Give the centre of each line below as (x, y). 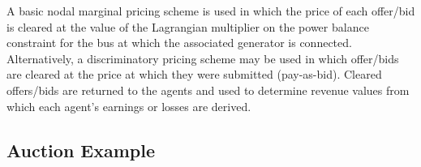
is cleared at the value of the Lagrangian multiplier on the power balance (188, 26)
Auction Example (81, 150)
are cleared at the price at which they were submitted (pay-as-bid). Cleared (194, 74)
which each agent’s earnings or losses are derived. (129, 106)
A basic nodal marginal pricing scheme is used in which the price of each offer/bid (211, 11)
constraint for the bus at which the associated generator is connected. (179, 43)
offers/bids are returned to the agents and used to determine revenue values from (208, 90)
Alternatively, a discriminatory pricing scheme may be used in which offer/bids (203, 58)
